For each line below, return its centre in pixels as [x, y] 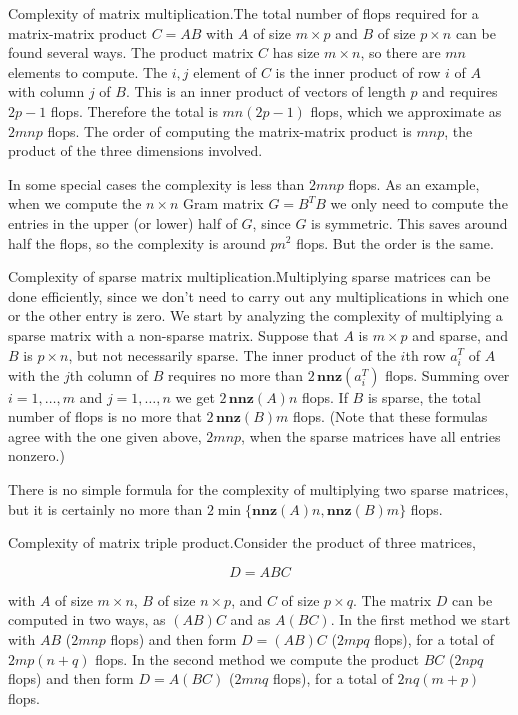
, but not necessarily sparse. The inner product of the [232, 354]
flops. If [324, 396]
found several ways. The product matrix [131, 52]
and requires [460, 91]
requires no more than [235, 374]
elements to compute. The [88, 71]
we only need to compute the [419, 203]
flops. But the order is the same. [395, 242]
